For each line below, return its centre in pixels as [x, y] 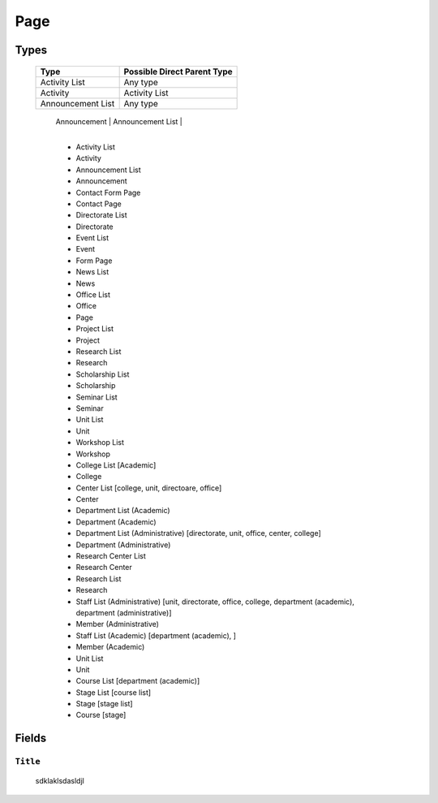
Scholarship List [103, 374]
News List [92, 272]
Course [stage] [101, 715]
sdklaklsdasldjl [60, 781]
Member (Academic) [110, 647]
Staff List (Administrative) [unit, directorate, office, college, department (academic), [215, 602]
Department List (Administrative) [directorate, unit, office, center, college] [199, 533]
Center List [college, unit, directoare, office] [149, 488]
